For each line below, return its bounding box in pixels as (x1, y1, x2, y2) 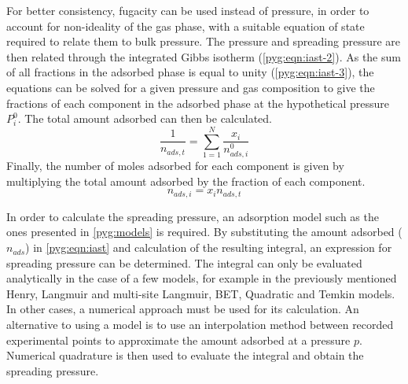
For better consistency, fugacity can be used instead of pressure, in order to (6, 2, 369, 18)
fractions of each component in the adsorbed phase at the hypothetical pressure (6, 94, 390, 111)
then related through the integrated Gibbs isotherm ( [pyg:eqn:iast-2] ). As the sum (6, 48, 401, 65)
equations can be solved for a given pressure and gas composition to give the (6, 79, 375, 95)
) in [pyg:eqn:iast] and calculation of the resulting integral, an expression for (25, 239, 392, 256)
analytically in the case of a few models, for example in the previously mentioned (6, 270, 397, 286)
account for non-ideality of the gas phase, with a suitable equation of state (6, 17, 365, 34)
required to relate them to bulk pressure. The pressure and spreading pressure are (6, 33, 401, 50)
